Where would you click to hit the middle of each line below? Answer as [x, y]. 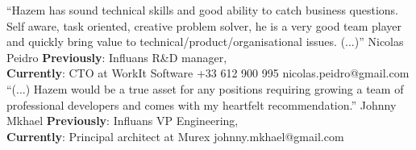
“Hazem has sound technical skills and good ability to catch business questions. [203, 10]
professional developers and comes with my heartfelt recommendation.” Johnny [202, 104]
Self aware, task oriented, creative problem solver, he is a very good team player [204, 25]
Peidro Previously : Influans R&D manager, [117, 57]
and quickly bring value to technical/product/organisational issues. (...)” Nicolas [205, 42]
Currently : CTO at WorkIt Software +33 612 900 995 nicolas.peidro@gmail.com [208, 73]
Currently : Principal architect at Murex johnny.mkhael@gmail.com [175, 136]
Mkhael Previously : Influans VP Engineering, [123, 121]
